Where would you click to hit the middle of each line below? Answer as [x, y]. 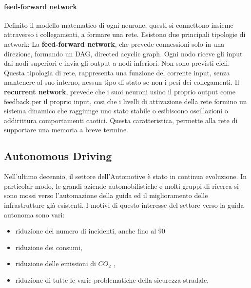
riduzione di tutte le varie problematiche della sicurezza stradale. [112, 279]
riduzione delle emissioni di [56, 263]
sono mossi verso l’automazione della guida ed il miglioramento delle [106, 195]
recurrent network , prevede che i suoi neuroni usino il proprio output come [120, 91]
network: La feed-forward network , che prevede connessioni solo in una [114, 44]
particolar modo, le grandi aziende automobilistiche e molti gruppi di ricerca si [121, 186]
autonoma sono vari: [34, 214]
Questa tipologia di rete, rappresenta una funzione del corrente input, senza [117, 72]
